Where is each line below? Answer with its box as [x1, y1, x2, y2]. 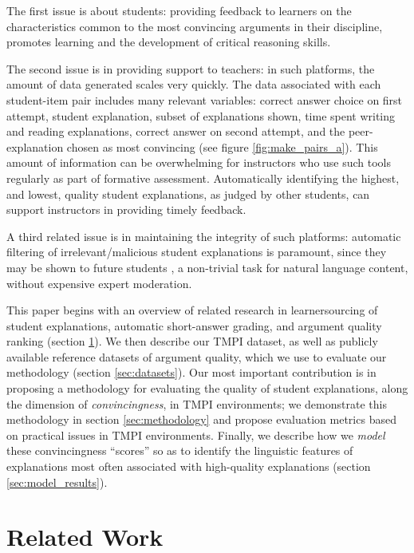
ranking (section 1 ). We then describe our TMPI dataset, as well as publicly [6, 333, 378, 350]
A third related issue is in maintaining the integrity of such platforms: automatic [6, 227, 401, 244]
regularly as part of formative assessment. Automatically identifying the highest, [6, 169, 400, 186]
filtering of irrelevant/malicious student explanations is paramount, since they [6, 243, 387, 260]
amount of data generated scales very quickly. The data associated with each [6, 76, 381, 93]
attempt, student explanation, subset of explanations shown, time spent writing [6, 107, 396, 124]
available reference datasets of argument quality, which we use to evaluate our [6, 348, 387, 365]
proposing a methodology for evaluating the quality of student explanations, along [6, 380, 408, 397]
